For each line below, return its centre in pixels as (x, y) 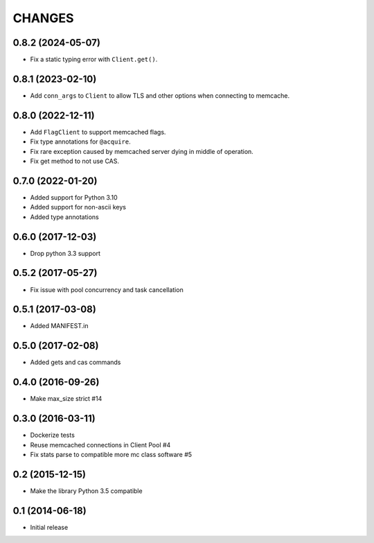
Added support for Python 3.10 (74, 197)
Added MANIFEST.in (59, 326)
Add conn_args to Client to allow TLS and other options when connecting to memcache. (160, 95)
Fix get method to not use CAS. (75, 161)
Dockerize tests (53, 435)
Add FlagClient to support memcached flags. (98, 132)
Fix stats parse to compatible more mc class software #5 (111, 454)
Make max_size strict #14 (66, 399)
